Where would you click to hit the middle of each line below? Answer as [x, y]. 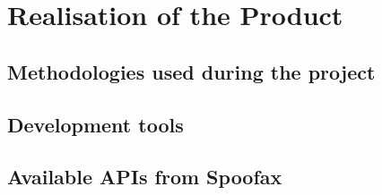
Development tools [95, 124]
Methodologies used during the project [191, 71]
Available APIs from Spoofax [145, 177]
